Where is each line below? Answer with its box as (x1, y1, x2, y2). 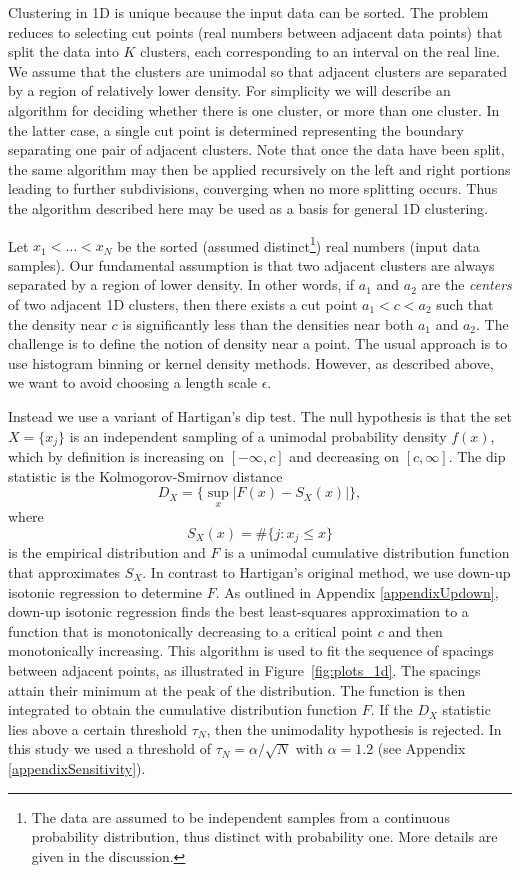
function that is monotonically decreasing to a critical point (8, 620, 374, 641)
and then (388, 620, 443, 641)
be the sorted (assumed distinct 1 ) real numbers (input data (117, 232, 480, 256)
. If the (370, 699, 413, 720)
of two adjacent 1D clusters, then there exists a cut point (8, 293, 358, 314)
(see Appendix (377, 738, 466, 759)
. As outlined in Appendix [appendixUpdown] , (215, 581, 499, 602)
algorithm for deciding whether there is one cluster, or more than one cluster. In (8, 99, 500, 120)
